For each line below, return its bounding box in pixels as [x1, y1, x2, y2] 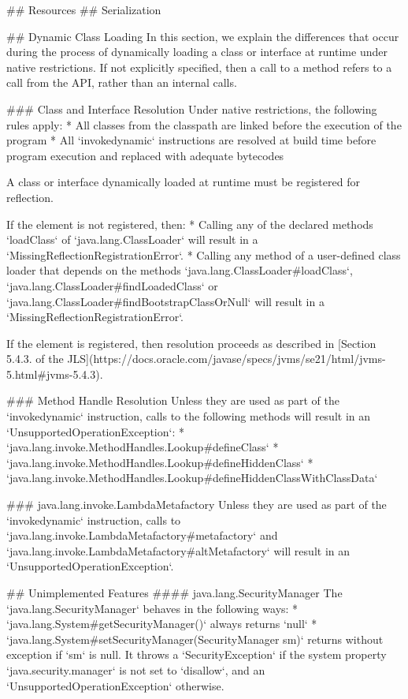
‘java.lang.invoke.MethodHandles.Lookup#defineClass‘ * [6, 439, 279, 455]
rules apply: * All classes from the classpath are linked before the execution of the [6, 116, 402, 133]
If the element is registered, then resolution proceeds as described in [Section [6, 335, 376, 351]
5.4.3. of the [6, 350, 64, 367]
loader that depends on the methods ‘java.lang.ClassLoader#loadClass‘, [6, 262, 353, 278]
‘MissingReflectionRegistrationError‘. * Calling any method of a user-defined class [6, 246, 401, 263]
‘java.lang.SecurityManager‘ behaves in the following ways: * [6, 600, 299, 616]
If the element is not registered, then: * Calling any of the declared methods [6, 215, 373, 232]
